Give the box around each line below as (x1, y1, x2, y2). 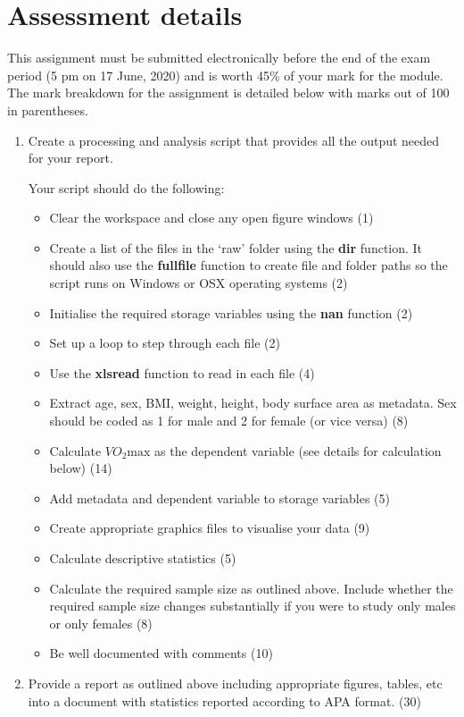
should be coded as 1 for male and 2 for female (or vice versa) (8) (49, 411, 409, 430)
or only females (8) (49, 613, 153, 632)
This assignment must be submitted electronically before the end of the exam (7, 48, 431, 67)
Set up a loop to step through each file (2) (49, 333, 280, 352)
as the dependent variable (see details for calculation (154, 441, 442, 460)
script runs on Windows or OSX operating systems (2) (49, 274, 348, 292)
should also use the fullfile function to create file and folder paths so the (49, 256, 448, 274)
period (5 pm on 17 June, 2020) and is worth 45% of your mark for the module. (7, 65, 443, 84)
